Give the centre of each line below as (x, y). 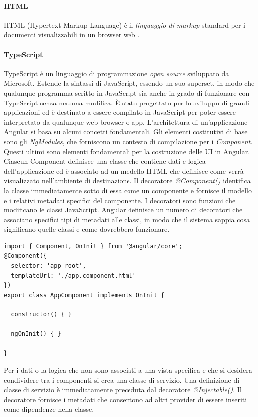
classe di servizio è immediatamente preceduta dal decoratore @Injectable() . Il (123, 389)
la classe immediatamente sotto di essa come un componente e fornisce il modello (128, 190)
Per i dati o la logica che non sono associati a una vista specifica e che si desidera (128, 370)
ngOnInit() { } (36, 334)
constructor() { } (42, 315)
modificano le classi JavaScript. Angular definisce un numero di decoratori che (123, 210)
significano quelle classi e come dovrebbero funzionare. (87, 229)
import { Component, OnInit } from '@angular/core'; (93, 246)
